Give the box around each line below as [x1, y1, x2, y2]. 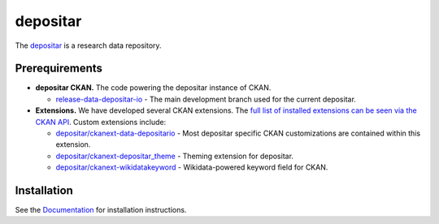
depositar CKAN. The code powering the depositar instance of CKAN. [35, 83, 272, 93]
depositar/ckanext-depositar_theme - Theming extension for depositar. [55, 151, 294, 161]
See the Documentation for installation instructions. [15, 205, 187, 215]
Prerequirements [15, 62, 103, 75]
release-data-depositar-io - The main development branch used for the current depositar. [55, 94, 357, 104]
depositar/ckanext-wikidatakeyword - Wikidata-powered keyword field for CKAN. [55, 162, 328, 172]
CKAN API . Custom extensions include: [35, 117, 167, 127]
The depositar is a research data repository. [15, 41, 162, 50]
